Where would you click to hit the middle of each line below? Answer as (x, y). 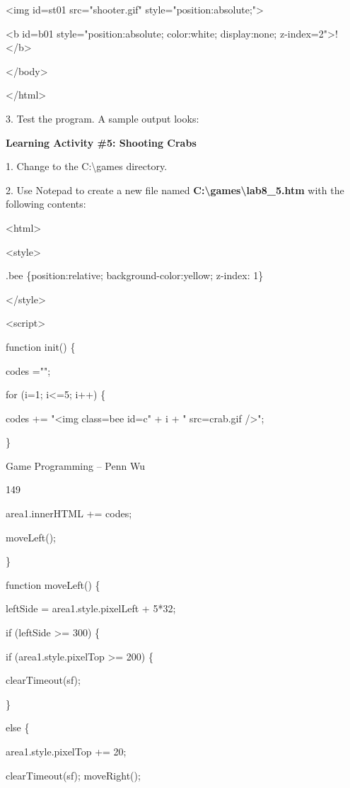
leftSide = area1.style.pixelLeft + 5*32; (91, 608)
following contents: (46, 204)
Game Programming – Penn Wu (75, 465)
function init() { (41, 346)
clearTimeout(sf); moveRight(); (73, 775)
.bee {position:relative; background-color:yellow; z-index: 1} (135, 275)
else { (18, 727)
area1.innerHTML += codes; (69, 513)
